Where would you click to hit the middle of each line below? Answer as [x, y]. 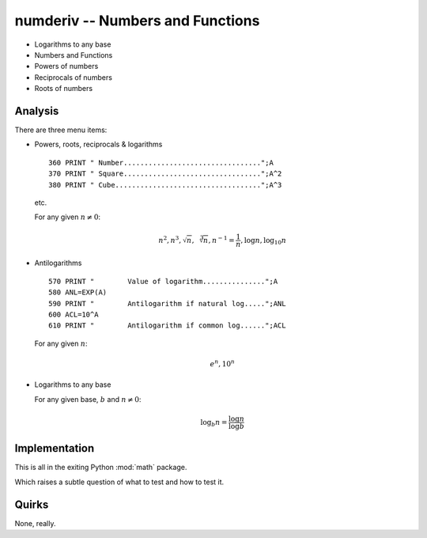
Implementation [55, 448]
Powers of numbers [66, 66]
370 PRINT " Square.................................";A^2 [165, 174]
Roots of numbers [64, 89]
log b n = [214, 423]
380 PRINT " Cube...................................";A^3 [165, 185]
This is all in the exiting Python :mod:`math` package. [101, 468]
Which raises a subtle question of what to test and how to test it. [119, 482]
